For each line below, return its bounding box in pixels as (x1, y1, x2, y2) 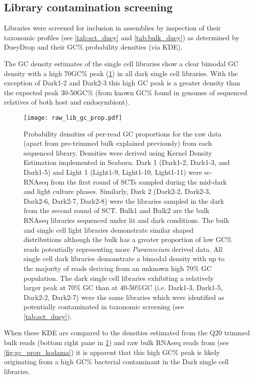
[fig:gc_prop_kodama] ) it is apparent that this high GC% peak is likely (4, 347, 220, 357)
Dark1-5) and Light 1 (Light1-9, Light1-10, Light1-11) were (24, 166, 202, 177)
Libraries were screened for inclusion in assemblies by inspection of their (4, 23, 221, 33)
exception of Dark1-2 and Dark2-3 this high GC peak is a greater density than (4, 78, 240, 88)
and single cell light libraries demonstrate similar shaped (24, 224, 194, 235)
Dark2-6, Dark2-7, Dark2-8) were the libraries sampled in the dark (24, 195, 224, 206)
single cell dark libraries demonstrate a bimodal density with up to (24, 253, 225, 264)
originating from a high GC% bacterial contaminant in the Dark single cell (4, 356, 229, 367)
